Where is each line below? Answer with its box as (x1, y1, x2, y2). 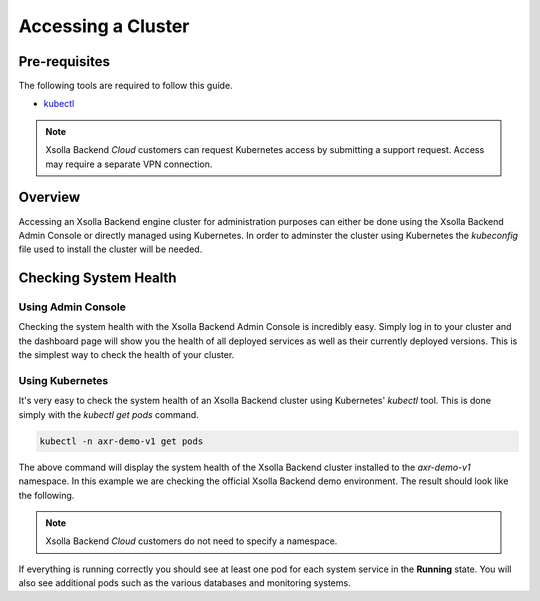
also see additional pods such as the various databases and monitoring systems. (18, 577, 351, 589)
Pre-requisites (18, 53, 110, 70)
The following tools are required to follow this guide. (18, 80, 234, 92)
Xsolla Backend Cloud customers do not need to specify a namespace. (45, 535, 338, 547)
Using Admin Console (18, 300, 127, 314)
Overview (18, 189, 81, 206)
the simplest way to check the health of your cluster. (18, 349, 235, 361)
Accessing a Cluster (18, 15, 190, 37)
